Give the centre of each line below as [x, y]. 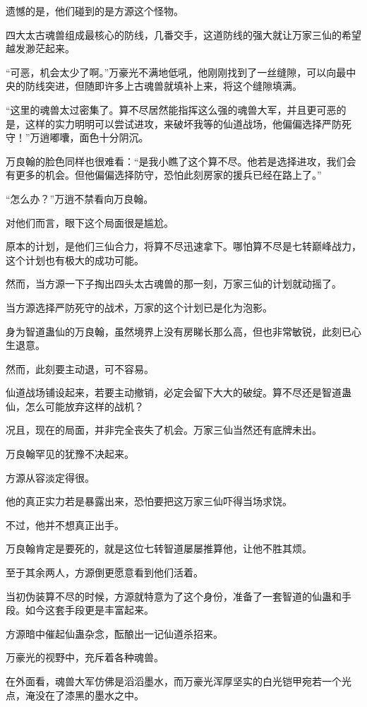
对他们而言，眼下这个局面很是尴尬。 [90, 222]
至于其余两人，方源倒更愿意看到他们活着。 [104, 572]
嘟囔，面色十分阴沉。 [99, 137]
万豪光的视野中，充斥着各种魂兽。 [85, 657]
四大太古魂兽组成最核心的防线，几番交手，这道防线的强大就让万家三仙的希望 [183, 34]
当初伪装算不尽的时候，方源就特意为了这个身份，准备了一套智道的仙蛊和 [174, 596]
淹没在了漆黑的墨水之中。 [84, 695]
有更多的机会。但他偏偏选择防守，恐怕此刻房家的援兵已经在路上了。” [164, 175]
